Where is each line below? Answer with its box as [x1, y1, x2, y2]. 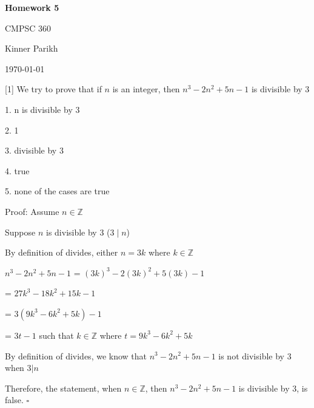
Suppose [5, 225, 36, 238]
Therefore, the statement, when [5, 381, 122, 394]
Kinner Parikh [5, 42, 58, 55]
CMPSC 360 [5, 21, 52, 34]
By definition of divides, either [5, 246, 118, 259]
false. [5, 393, 24, 406]
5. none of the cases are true [5, 185, 110, 197]
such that [39, 328, 74, 341]
